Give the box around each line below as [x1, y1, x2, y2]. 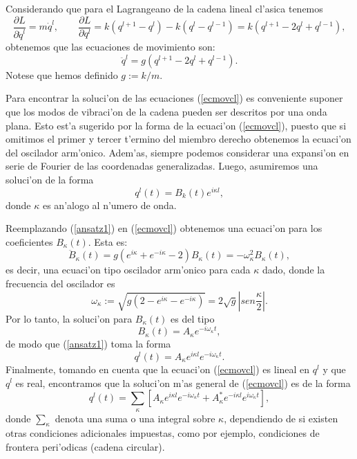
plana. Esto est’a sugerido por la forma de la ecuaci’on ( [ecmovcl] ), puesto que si [6, 118, 347, 132]
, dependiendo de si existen [224, 411, 338, 425]
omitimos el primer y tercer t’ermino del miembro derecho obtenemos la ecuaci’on [6, 132, 351, 146]
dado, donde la [262, 262, 325, 277]
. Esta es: [88, 234, 128, 249]
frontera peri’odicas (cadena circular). [6, 439, 165, 453]
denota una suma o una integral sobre [55, 411, 215, 425]
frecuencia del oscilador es [6, 276, 115, 291]
